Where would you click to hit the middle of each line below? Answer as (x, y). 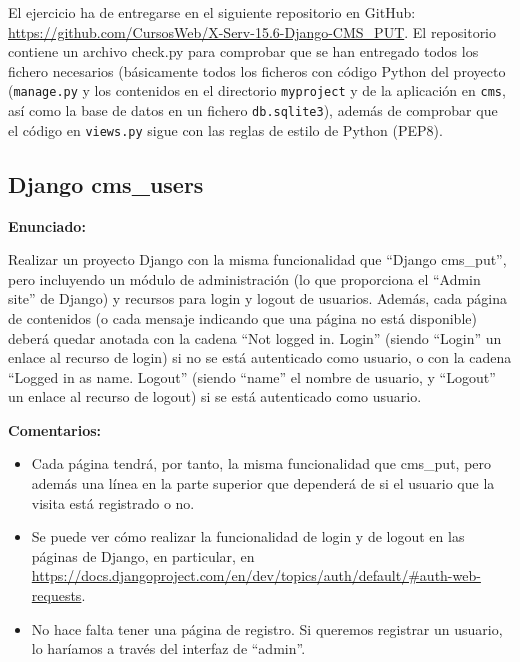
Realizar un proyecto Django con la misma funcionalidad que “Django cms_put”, (257, 259)
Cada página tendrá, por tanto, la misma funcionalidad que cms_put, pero (261, 463)
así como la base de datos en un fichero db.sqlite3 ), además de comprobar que (253, 110)
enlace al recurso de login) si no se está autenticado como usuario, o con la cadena (260, 357)
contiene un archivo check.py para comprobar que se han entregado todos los (243, 51)
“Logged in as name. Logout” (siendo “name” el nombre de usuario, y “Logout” (252, 376)
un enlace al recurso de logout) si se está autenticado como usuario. (215, 396)
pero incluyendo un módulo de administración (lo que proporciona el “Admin (244, 278)
